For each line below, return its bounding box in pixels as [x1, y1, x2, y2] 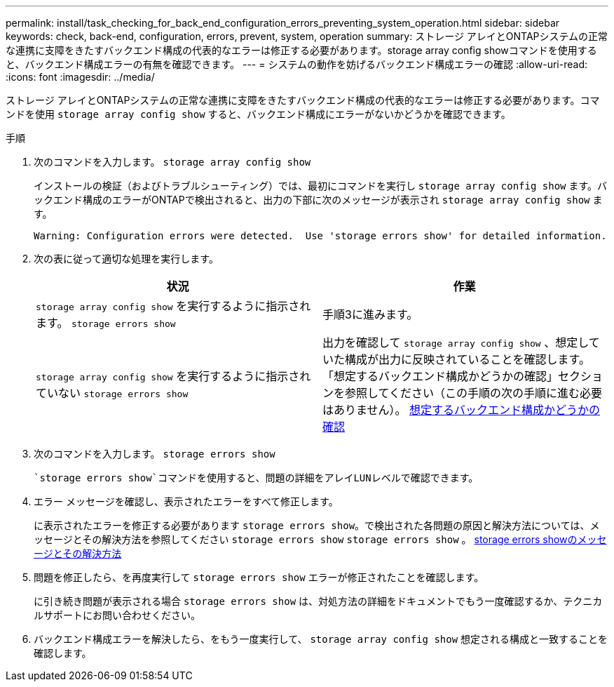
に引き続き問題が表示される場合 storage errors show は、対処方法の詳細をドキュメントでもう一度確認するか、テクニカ [34, 595, 603, 607]
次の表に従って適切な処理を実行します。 [34, 253, 219, 265]
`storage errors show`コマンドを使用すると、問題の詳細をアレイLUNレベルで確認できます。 [34, 472, 479, 483]
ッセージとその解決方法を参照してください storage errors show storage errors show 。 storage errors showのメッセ [34, 533, 607, 545]
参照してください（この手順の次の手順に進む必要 [345, 386, 603, 400]
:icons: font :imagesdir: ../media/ [6, 71, 155, 83]
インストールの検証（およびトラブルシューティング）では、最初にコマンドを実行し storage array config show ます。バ [34, 180, 608, 192]
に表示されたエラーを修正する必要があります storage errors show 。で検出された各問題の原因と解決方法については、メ [34, 519, 600, 531]
